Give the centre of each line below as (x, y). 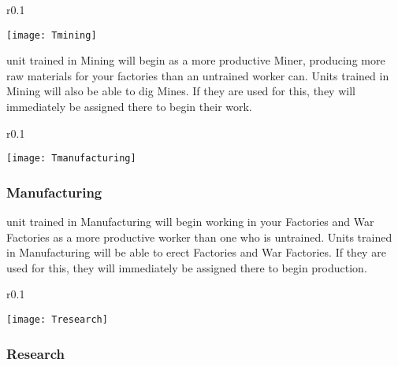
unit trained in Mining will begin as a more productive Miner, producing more (196, 60)
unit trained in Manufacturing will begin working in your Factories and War (190, 222)
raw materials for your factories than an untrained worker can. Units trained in (198, 75)
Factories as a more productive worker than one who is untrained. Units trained (199, 237)
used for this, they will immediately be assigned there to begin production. (187, 267)
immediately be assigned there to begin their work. (129, 107)
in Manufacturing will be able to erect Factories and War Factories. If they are (196, 252)
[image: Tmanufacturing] (71, 159)
